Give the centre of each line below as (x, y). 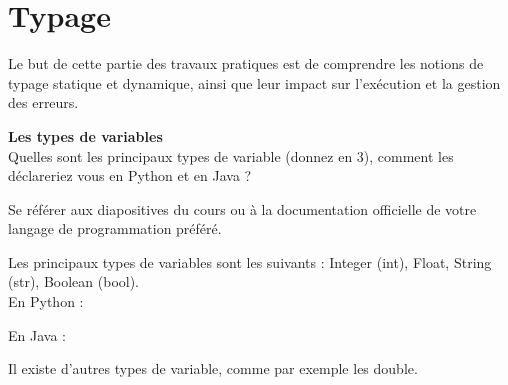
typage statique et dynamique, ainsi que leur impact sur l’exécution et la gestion (254, 82)
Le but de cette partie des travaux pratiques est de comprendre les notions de (246, 63)
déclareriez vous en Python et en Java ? (130, 175)
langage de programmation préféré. (115, 228)
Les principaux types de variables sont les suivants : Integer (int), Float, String (250, 261)
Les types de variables (85, 135)
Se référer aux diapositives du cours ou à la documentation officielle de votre (242, 208)
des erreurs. (43, 102)
